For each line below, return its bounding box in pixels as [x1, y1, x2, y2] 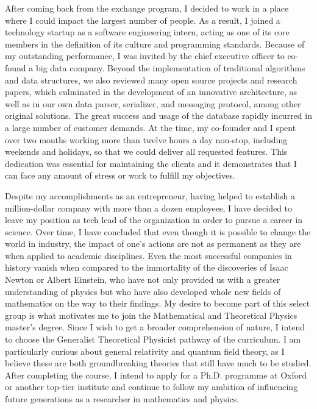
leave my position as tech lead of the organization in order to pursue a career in [5, 213, 303, 226]
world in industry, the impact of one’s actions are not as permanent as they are [5, 237, 301, 250]
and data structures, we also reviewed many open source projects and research [5, 73, 297, 86]
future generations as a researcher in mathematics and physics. [5, 393, 240, 405]
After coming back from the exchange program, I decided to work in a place [5, 2, 289, 14]
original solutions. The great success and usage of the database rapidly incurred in [5, 109, 312, 122]
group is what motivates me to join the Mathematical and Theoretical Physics [5, 308, 297, 321]
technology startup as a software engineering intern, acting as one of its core [5, 26, 290, 38]
